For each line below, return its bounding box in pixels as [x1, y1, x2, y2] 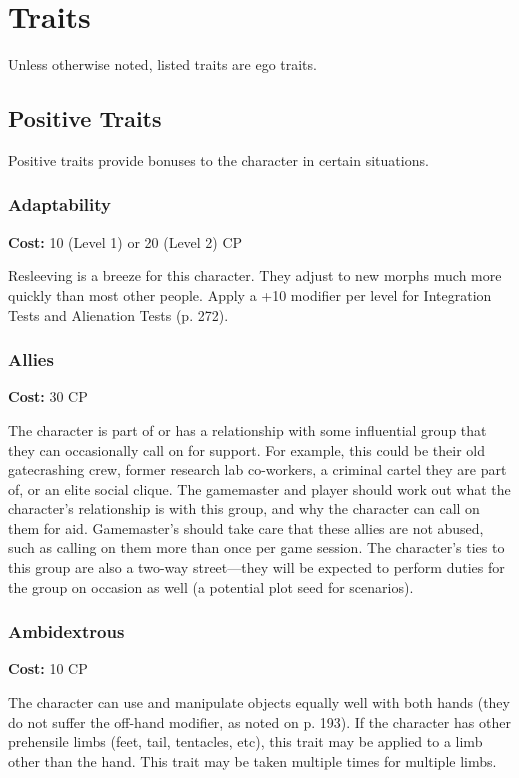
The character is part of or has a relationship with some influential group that [8, 419, 487, 440]
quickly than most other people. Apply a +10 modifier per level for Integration [8, 284, 492, 305]
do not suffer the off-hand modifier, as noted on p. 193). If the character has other [8, 711, 511, 732]
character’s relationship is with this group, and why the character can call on [8, 498, 480, 519]
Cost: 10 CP [8, 658, 88, 679]
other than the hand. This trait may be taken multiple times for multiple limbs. [8, 750, 497, 771]
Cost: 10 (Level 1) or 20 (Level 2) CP [8, 231, 243, 252]
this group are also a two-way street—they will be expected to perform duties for [8, 557, 505, 578]
